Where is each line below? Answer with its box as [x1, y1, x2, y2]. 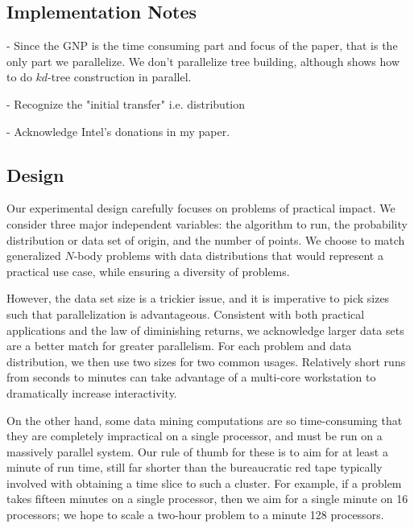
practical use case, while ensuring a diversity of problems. [6, 262, 290, 279]
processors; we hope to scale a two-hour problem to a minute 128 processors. [6, 506, 384, 523]
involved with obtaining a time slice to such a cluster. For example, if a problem [6, 474, 402, 491]
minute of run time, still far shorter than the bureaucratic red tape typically [6, 459, 383, 476]
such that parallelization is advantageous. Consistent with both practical [6, 305, 365, 322]
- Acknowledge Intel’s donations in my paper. [6, 122, 230, 139]
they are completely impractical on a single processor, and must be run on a [6, 427, 383, 444]
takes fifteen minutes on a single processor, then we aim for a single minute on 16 [6, 490, 408, 507]
